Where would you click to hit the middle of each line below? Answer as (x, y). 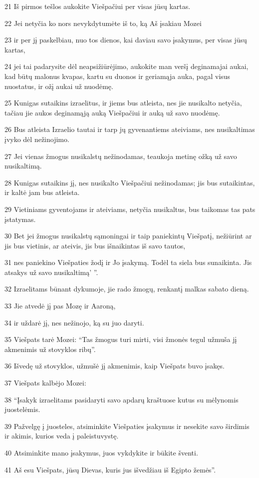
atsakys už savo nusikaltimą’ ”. (51, 272)
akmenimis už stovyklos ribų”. (50, 349)
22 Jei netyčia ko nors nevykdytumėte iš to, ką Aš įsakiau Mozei (103, 23)
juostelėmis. (22, 409)
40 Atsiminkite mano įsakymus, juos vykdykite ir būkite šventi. (101, 452)
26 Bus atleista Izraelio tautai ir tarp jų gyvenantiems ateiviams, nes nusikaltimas (130, 129)
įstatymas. (20, 219)
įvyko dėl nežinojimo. (37, 139)
